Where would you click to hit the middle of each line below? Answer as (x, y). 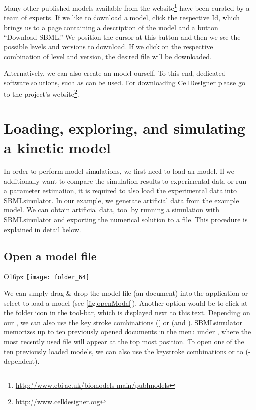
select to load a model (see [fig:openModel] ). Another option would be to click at (126, 303)
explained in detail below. (43, 229)
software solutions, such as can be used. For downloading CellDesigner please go (125, 82)
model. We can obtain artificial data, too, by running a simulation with (112, 210)
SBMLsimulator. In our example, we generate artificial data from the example (122, 200)
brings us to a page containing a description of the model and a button (111, 27)
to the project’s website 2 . (42, 93)
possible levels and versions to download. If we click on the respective (109, 47)
